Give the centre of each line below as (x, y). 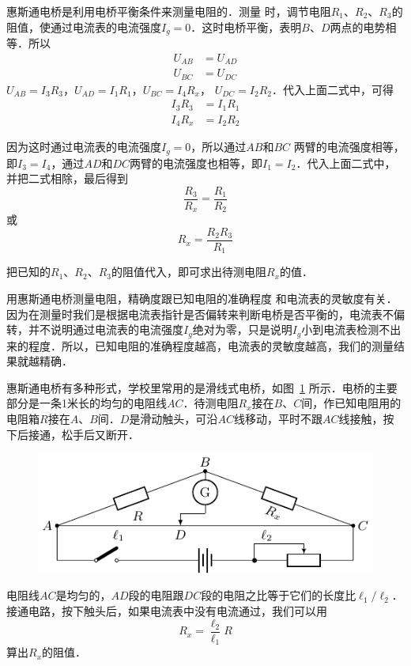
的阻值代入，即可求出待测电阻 (189, 272)
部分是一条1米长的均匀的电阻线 (87, 403)
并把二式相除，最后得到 (67, 178)
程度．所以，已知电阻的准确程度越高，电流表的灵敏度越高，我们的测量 (211, 345)
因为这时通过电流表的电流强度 (84, 147)
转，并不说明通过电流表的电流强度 (95, 329)
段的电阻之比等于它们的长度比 (279, 595)
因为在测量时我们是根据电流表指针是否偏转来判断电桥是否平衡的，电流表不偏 (205, 314)
